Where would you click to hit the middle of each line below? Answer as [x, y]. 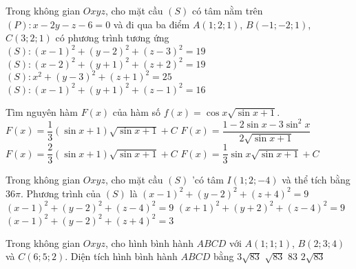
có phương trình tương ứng [112, 38]
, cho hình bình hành [149, 242]
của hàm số [137, 111]
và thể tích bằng [316, 180]
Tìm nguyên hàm [42, 111]
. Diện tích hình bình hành [121, 256]
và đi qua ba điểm [151, 24]
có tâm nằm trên [227, 10]
